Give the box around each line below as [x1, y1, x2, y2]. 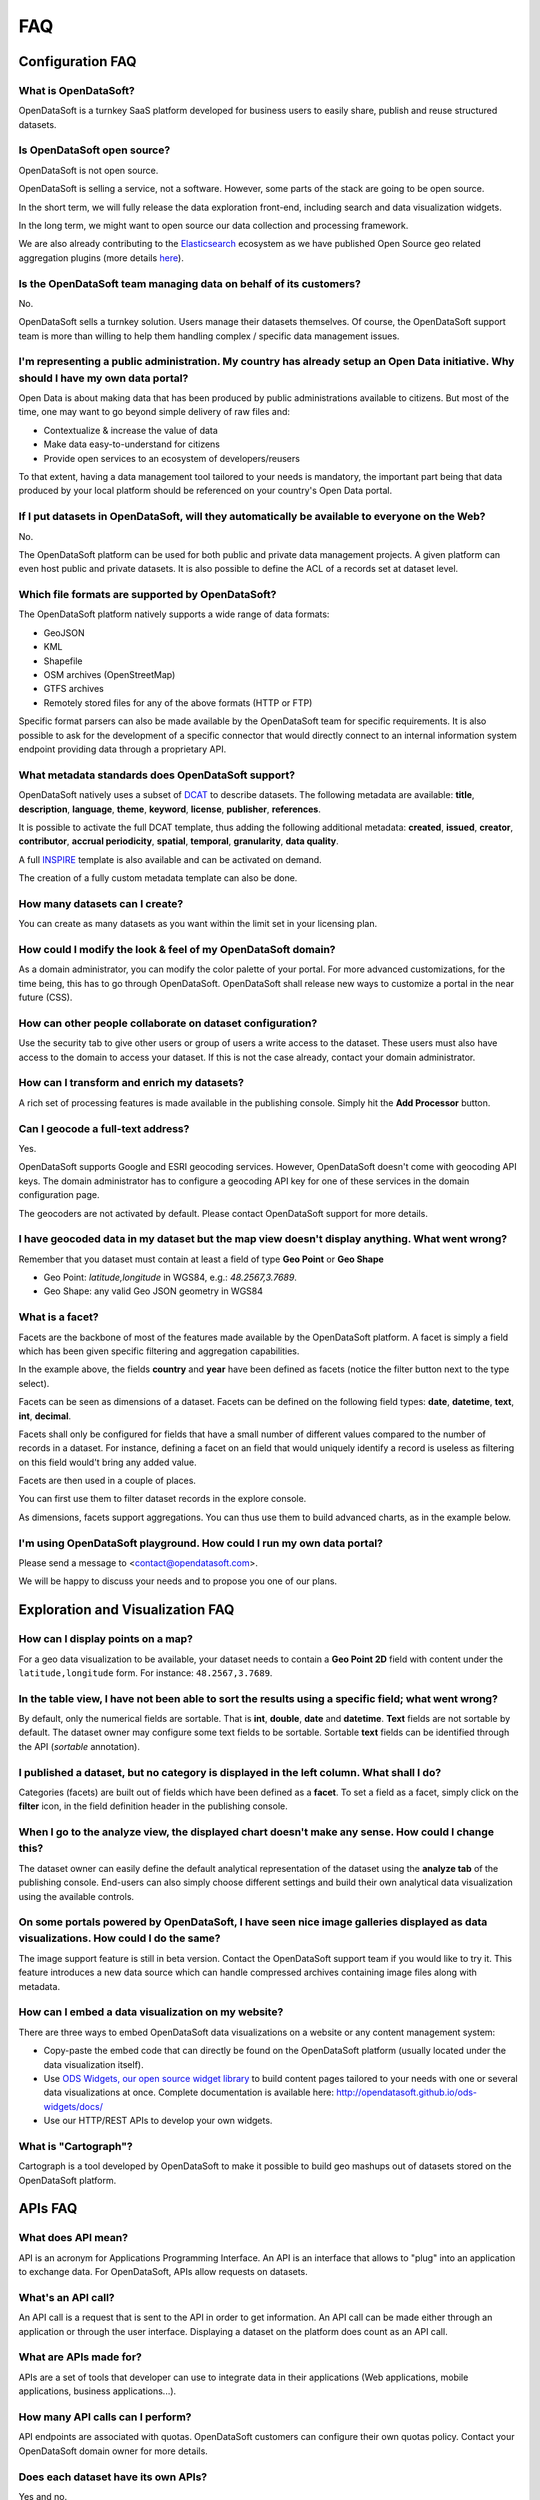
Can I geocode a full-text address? [18, 1121, 190, 1135]
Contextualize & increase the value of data [43, 424, 219, 436]
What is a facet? [18, 1310, 99, 1324]
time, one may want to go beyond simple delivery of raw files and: [18, 406, 290, 418]
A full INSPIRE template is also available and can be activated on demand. [18, 853, 322, 865]
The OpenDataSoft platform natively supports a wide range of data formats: [18, 608, 330, 620]
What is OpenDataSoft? [18, 83, 135, 97]
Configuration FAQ [18, 53, 137, 70]
